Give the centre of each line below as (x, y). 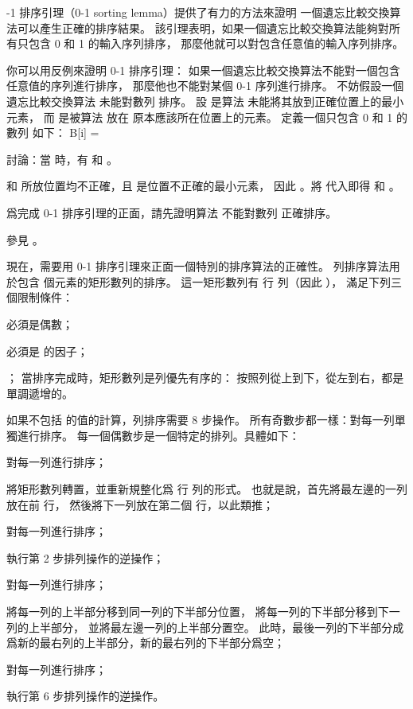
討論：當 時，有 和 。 (62, 159)
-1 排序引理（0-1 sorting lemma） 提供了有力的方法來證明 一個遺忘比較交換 (198, 12)
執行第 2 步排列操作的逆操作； (86, 557)
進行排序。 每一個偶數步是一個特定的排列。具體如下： (158, 435)
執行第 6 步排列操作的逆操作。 (86, 696)
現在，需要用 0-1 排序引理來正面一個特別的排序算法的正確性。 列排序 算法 (198, 266)
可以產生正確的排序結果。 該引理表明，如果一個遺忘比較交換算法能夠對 (203, 27)
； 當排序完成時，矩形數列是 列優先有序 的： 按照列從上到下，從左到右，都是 (205, 378)
